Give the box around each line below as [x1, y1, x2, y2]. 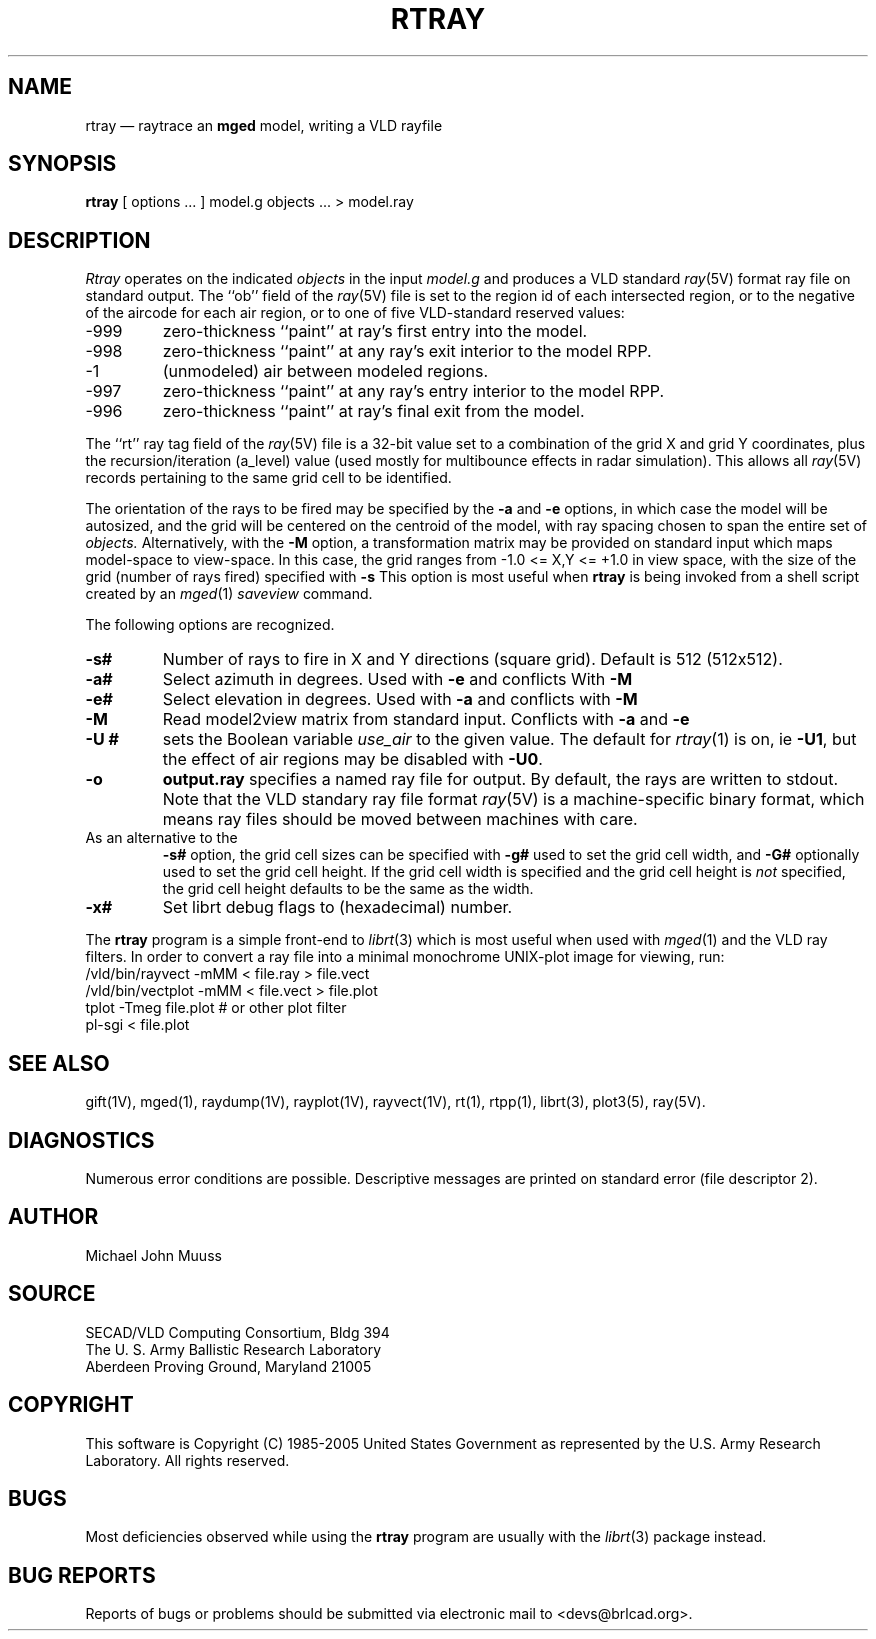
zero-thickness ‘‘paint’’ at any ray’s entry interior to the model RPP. [162, 381, 665, 402]
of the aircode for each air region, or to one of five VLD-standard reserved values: [85, 304, 625, 322]
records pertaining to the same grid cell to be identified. [85, 469, 452, 487]
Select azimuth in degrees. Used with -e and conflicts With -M [162, 669, 633, 690]
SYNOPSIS [8, 151, 117, 177]
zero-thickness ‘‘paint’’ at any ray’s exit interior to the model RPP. [162, 341, 652, 362]
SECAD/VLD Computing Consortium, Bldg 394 [85, 1323, 390, 1341]
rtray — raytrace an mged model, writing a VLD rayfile [85, 116, 443, 134]
